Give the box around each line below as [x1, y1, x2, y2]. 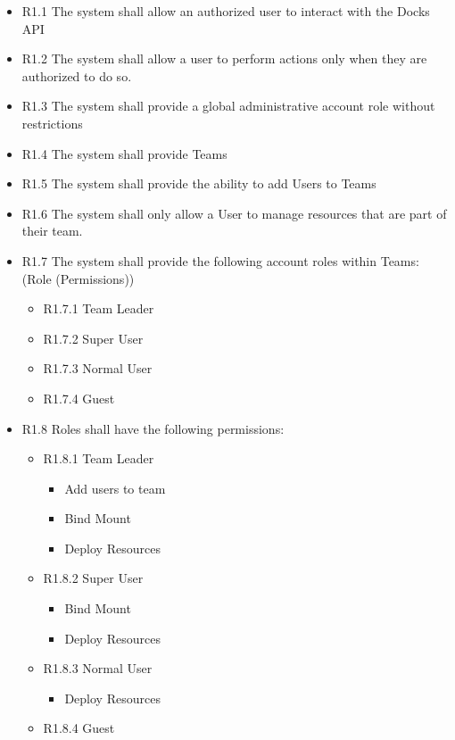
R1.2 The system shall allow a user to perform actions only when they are [21, 49, 427, 68]
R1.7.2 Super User [43, 328, 144, 347]
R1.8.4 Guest [43, 719, 115, 737]
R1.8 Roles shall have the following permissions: [21, 419, 285, 437]
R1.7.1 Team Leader [43, 299, 154, 318]
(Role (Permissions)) [21, 269, 135, 287]
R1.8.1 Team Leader [43, 449, 154, 468]
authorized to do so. [21, 66, 132, 85]
